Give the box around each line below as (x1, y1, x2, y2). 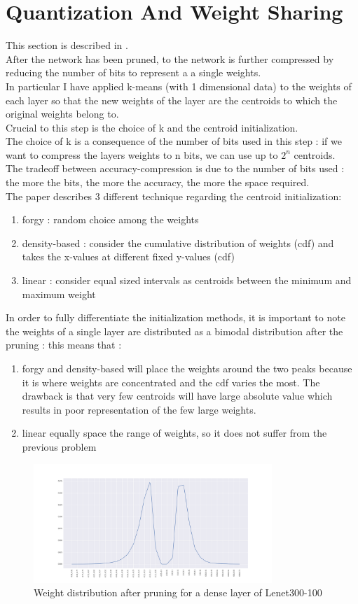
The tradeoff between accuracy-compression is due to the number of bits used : (6, 161, 345, 176)
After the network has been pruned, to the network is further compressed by (6, 51, 334, 66)
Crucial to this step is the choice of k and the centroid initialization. (6, 120, 298, 134)
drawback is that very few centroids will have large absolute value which (22, 388, 333, 403)
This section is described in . (6, 38, 128, 52)
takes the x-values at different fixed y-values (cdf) (22, 249, 235, 264)
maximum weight (22, 286, 96, 301)
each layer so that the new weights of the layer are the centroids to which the (6, 92, 338, 107)
